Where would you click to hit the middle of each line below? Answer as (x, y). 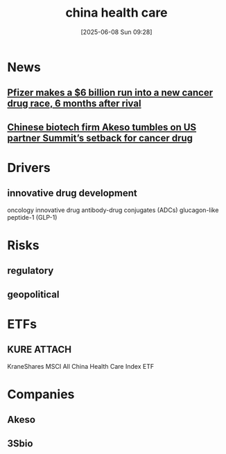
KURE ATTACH (39, 350)
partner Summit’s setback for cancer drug (100, 138)
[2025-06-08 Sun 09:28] (116, 32)
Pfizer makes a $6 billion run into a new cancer (110, 93)
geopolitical (33, 294)
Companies (41, 394)
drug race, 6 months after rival (74, 104)
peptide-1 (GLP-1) (32, 217)
